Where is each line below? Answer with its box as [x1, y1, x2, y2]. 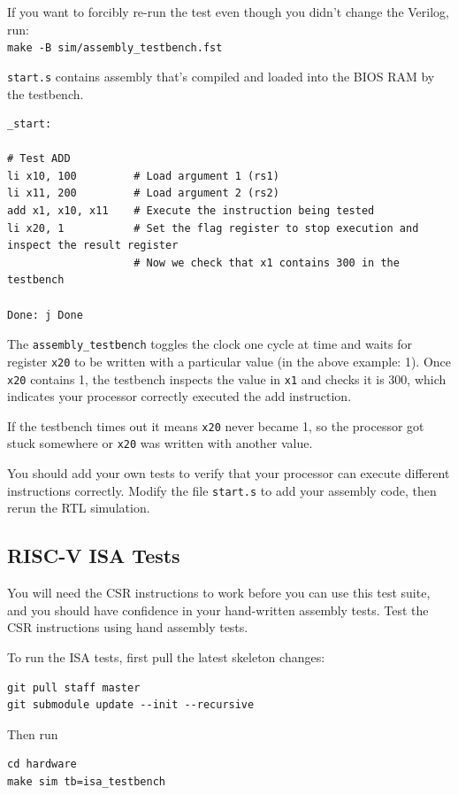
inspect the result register [7, 239, 179, 252]
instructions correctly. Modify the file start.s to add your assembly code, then [7, 481, 437, 499]
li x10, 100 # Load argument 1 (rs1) [7, 169, 279, 182]
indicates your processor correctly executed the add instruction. [7, 387, 352, 405]
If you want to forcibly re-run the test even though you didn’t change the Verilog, [7, 3, 449, 20]
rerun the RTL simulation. [7, 498, 150, 517]
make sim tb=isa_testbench [7, 775, 165, 788]
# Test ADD [7, 152, 71, 166]
